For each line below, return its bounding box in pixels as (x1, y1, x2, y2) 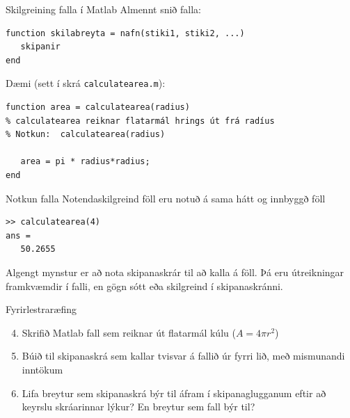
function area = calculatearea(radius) (6, 102, 190, 113)
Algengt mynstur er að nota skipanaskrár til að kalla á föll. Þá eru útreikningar (6, 264, 344, 279)
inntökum (22, 362, 63, 376)
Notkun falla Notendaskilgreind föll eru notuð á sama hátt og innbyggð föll (6, 191, 326, 205)
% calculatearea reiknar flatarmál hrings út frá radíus (6, 115, 275, 126)
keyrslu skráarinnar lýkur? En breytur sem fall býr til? (22, 399, 255, 414)
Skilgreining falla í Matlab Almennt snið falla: (6, 2, 201, 16)
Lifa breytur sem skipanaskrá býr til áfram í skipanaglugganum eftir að (22, 385, 326, 400)
